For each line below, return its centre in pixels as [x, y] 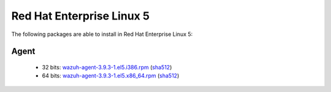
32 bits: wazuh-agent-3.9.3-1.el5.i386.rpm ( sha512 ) [107, 67]
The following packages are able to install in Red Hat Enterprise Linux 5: [102, 34]
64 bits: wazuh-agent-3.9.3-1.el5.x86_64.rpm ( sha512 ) [111, 76]
